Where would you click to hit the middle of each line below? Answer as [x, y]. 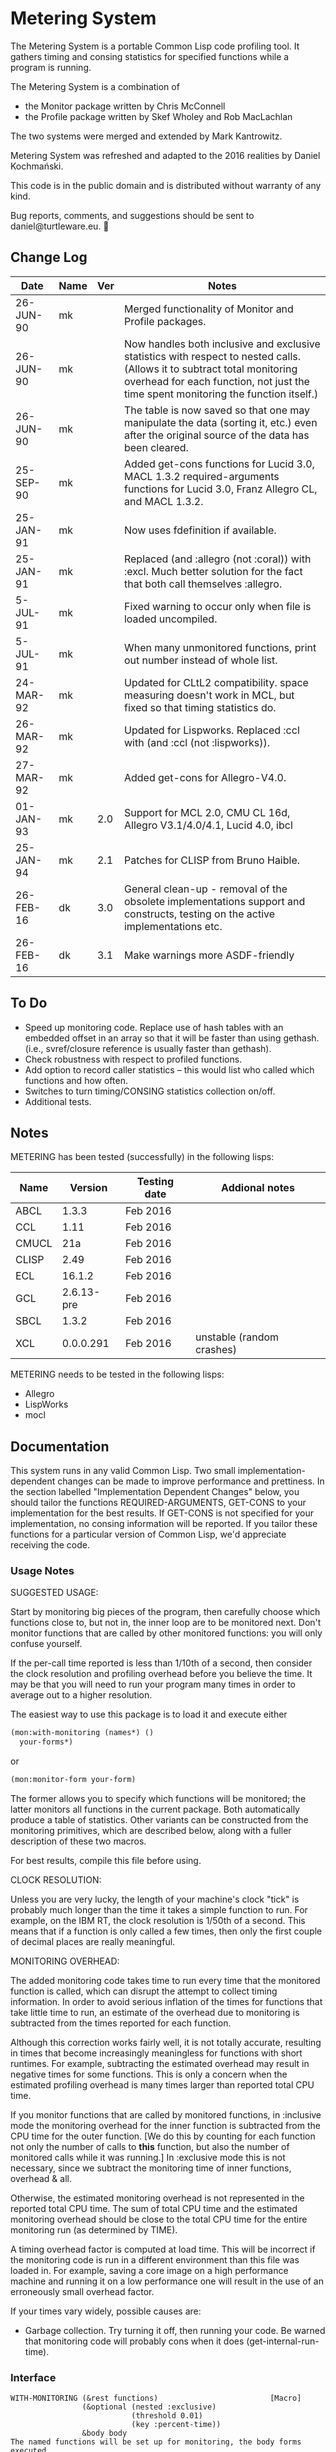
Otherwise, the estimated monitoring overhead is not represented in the [157, 2198]
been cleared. [156, 447]
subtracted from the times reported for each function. [121, 2023]
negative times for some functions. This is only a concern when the [149, 2074]
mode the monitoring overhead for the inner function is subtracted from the [165, 2126]
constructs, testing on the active [199, 914]
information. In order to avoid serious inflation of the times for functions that [166, 2002]
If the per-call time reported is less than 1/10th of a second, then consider [161, 1663]
